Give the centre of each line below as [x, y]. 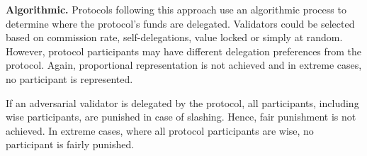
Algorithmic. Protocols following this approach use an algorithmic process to [176, 9]
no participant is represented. [69, 78]
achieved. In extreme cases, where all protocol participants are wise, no [160, 130]
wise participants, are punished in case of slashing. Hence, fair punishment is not [181, 117]
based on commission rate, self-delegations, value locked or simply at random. [174, 37]
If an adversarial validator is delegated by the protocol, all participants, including [182, 102]
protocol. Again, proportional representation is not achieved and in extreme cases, [184, 65]
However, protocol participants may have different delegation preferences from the [184, 51]
